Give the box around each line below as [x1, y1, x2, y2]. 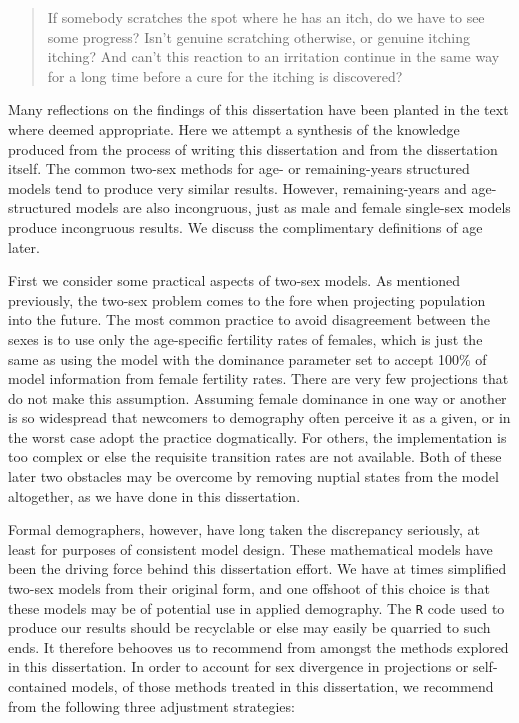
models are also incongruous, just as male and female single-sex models [75, 197, 511, 218]
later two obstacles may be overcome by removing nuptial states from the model [8, 466, 499, 487]
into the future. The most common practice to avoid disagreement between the [8, 309, 491, 330]
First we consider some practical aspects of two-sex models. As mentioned [8, 270, 460, 291]
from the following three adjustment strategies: [8, 695, 295, 716]
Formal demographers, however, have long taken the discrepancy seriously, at [8, 519, 481, 540]
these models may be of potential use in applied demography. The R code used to [8, 597, 505, 618]
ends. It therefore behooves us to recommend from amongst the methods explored [8, 636, 509, 657]
